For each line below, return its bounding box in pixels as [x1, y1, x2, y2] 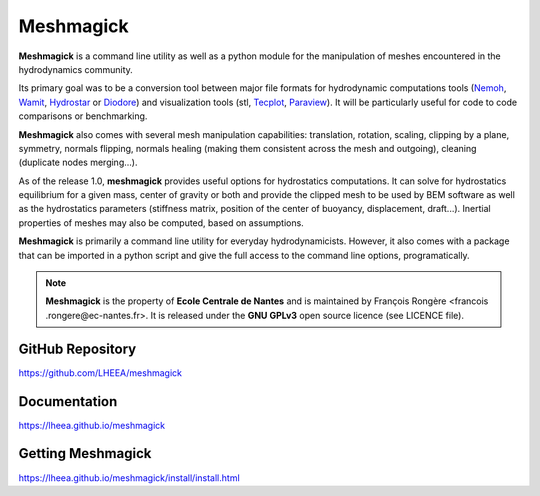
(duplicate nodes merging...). [18, 156, 138, 169]
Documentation [18, 393, 118, 410]
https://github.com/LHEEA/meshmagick [18, 366, 182, 379]
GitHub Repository [18, 340, 137, 357]
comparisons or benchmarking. [18, 110, 148, 122]
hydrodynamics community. [18, 63, 134, 75]
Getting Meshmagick [18, 445, 152, 462]
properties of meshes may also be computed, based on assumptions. [18, 216, 304, 229]
